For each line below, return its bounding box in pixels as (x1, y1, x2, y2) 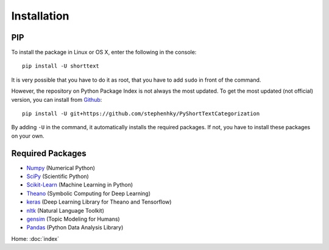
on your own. (11, 132, 44, 140)
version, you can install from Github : (11, 96, 102, 103)
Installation (11, 9, 69, 23)
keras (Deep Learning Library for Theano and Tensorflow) (26, 198, 172, 205)
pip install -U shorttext (22, 63, 100, 70)
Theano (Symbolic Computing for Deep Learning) (26, 190, 151, 197)
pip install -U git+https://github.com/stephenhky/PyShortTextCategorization (22, 110, 260, 117)
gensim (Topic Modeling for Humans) (26, 215, 120, 223)
